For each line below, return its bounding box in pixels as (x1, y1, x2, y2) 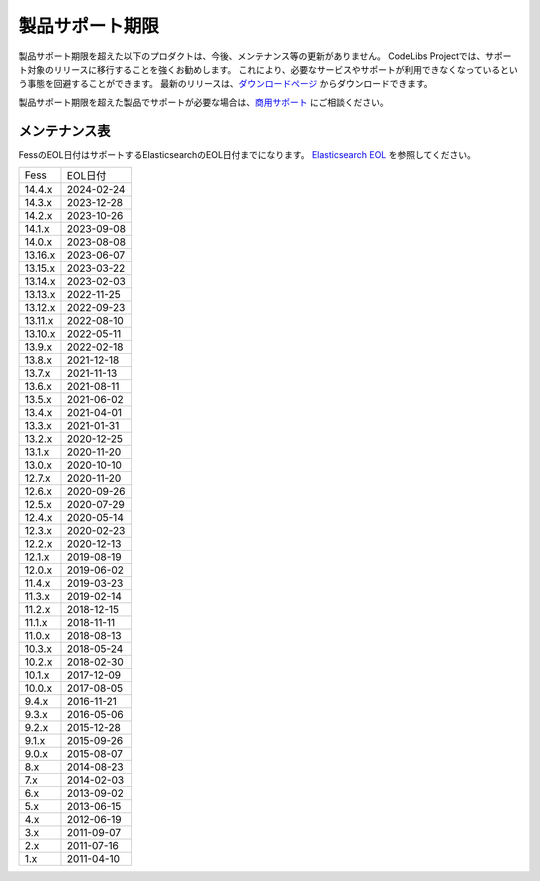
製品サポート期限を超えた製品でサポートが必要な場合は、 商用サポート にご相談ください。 (18, 96, 389, 108)
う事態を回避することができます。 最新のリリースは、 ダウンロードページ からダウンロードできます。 (18, 78, 434, 90)
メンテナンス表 (18, 122, 111, 139)
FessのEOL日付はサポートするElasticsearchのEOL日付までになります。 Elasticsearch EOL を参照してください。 (18, 148, 477, 160)
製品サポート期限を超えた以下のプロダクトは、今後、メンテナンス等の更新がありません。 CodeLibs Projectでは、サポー (18, 50, 512, 62)
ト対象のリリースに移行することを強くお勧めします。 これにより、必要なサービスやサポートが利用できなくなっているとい (18, 63, 519, 75)
